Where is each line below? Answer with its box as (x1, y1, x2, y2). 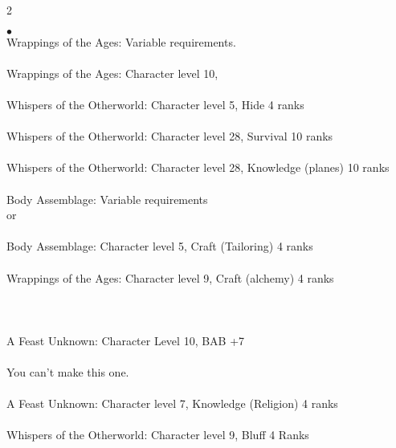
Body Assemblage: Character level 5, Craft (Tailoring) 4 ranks (6, 238, 313, 255)
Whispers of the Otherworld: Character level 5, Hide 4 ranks (6, 96, 304, 112)
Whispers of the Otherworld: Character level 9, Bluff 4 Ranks (6, 426, 309, 443)
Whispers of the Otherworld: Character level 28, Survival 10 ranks (6, 128, 333, 145)
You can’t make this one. (6, 364, 129, 381)
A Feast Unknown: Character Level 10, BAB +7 (6, 332, 245, 348)
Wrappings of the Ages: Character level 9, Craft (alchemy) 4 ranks (6, 269, 334, 286)
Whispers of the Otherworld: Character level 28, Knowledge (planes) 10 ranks (6, 159, 390, 176)
